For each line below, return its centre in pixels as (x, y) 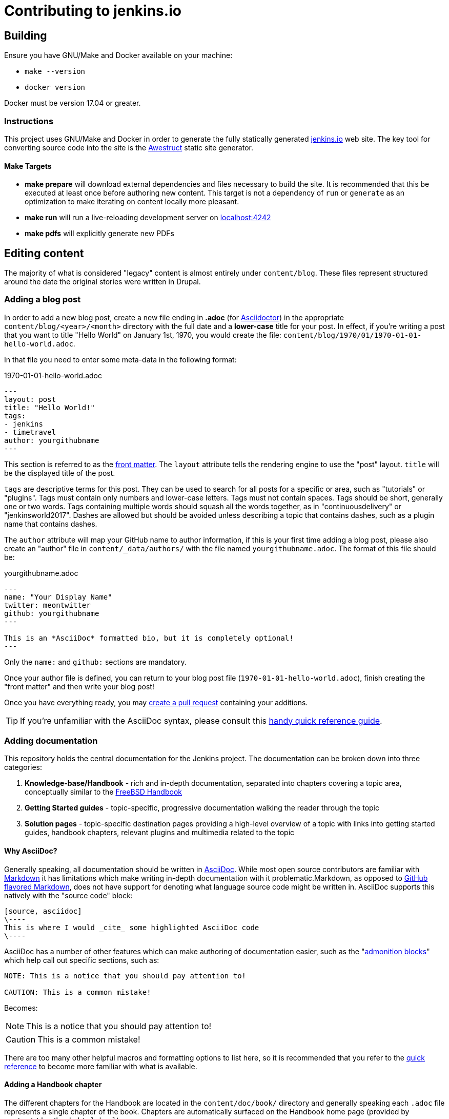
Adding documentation (51, 741)
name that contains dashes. (51, 524)
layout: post (30, 399)
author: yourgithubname (52, 440)
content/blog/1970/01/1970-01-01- (352, 335)
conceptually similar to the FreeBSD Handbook (103, 792)
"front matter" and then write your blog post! (79, 686)
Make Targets (28, 166)
